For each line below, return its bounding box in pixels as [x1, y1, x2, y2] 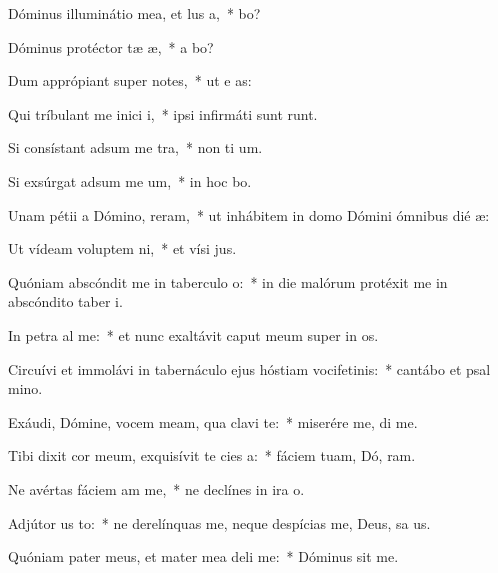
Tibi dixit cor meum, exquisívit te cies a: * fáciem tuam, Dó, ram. [8, 445, 416, 466]
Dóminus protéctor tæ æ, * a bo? [8, 36, 214, 57]
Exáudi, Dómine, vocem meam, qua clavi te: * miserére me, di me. [8, 411, 418, 432]
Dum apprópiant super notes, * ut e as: [8, 70, 252, 91]
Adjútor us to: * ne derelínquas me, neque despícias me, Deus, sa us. [8, 512, 431, 533]
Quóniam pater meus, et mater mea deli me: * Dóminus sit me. [8, 546, 399, 567]
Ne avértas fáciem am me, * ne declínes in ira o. [8, 478, 305, 499]
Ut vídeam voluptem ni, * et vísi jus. [8, 238, 237, 259]
